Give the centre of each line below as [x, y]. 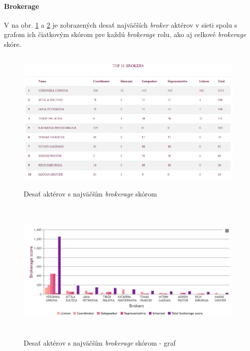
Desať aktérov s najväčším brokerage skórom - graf [100, 343]
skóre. [13, 44]
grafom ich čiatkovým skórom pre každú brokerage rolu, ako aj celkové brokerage [125, 34]
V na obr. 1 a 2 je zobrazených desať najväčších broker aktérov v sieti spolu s [121, 24]
